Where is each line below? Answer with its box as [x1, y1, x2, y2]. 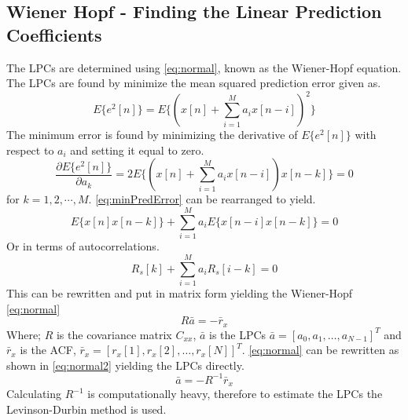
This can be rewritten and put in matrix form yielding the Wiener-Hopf [6, 284, 353, 301]
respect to [6, 141, 54, 158]
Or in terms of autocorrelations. [6, 238, 160, 254]
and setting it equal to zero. [70, 141, 204, 158]
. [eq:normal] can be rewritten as [241, 341, 399, 358]
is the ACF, [20, 341, 76, 358]
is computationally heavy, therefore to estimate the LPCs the [87, 385, 383, 402]
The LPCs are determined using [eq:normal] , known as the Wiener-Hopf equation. [6, 59, 402, 75]
